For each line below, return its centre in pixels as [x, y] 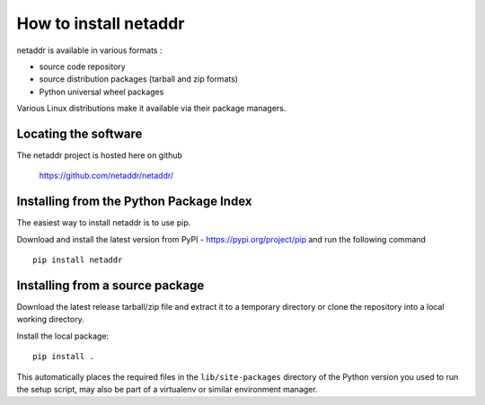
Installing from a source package [110, 285]
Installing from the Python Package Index [134, 202]
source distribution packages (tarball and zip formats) [138, 79]
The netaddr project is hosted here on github [100, 155]
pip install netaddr [78, 260]
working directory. [50, 320]
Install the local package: [63, 336]
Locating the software [79, 133]
